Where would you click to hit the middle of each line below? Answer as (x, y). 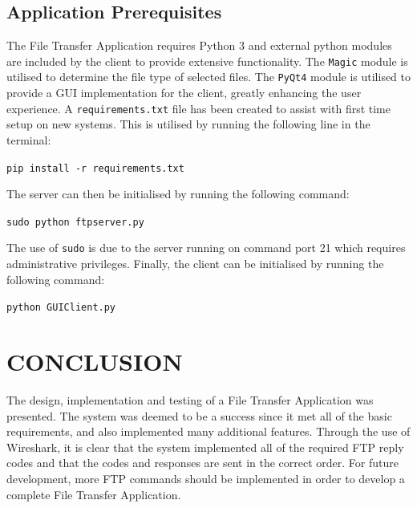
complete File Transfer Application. (94, 494)
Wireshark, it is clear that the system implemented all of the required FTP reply (205, 447)
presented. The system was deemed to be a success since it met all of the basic (199, 415)
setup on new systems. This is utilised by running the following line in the (188, 124)
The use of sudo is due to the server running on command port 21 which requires (206, 248)
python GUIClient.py (61, 308)
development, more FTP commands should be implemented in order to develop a (206, 479)
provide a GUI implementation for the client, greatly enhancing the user (184, 93)
